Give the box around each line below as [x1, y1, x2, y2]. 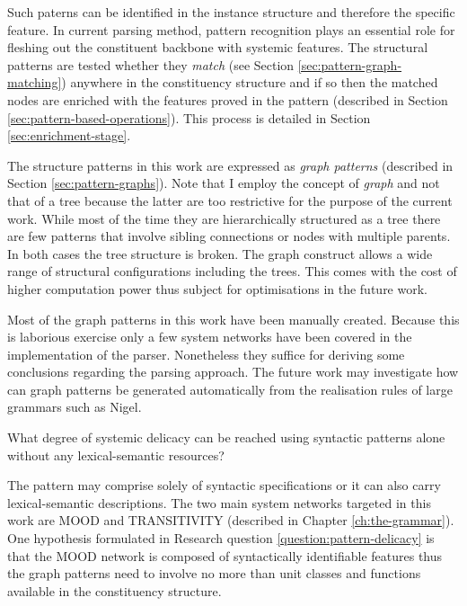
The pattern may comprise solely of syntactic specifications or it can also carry [7, 476, 441, 495]
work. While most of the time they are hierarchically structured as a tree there [7, 209, 441, 227]
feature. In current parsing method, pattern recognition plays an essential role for [7, 20, 455, 39]
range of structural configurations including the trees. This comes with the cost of [7, 262, 457, 281]
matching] [7, 73, 62, 92]
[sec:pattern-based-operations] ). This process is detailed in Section [7, 108, 371, 127]
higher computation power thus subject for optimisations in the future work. [7, 279, 427, 298]
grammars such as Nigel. [7, 397, 142, 416]
